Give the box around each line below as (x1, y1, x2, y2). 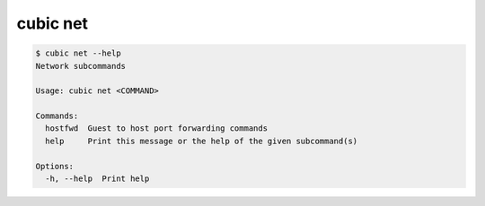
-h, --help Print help (45, 174, 150, 184)
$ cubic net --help (35, 48, 121, 58)
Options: (35, 161, 75, 171)
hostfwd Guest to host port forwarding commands (45, 124, 269, 133)
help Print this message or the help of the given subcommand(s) (45, 135, 358, 146)
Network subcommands (35, 61, 126, 71)
